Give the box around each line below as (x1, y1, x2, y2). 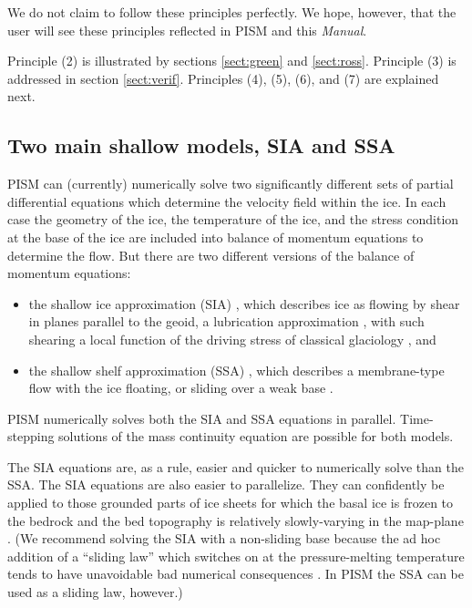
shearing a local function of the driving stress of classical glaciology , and (28, 329, 436, 348)
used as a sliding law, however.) (7, 582, 183, 602)
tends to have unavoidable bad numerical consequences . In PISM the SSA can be (7, 564, 464, 583)
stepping (7, 427, 55, 446)
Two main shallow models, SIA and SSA (7, 131, 395, 160)
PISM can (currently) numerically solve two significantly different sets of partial (7, 174, 454, 193)
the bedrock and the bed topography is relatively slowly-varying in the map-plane (7, 510, 464, 530)
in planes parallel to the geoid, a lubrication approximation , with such (28, 312, 425, 331)
